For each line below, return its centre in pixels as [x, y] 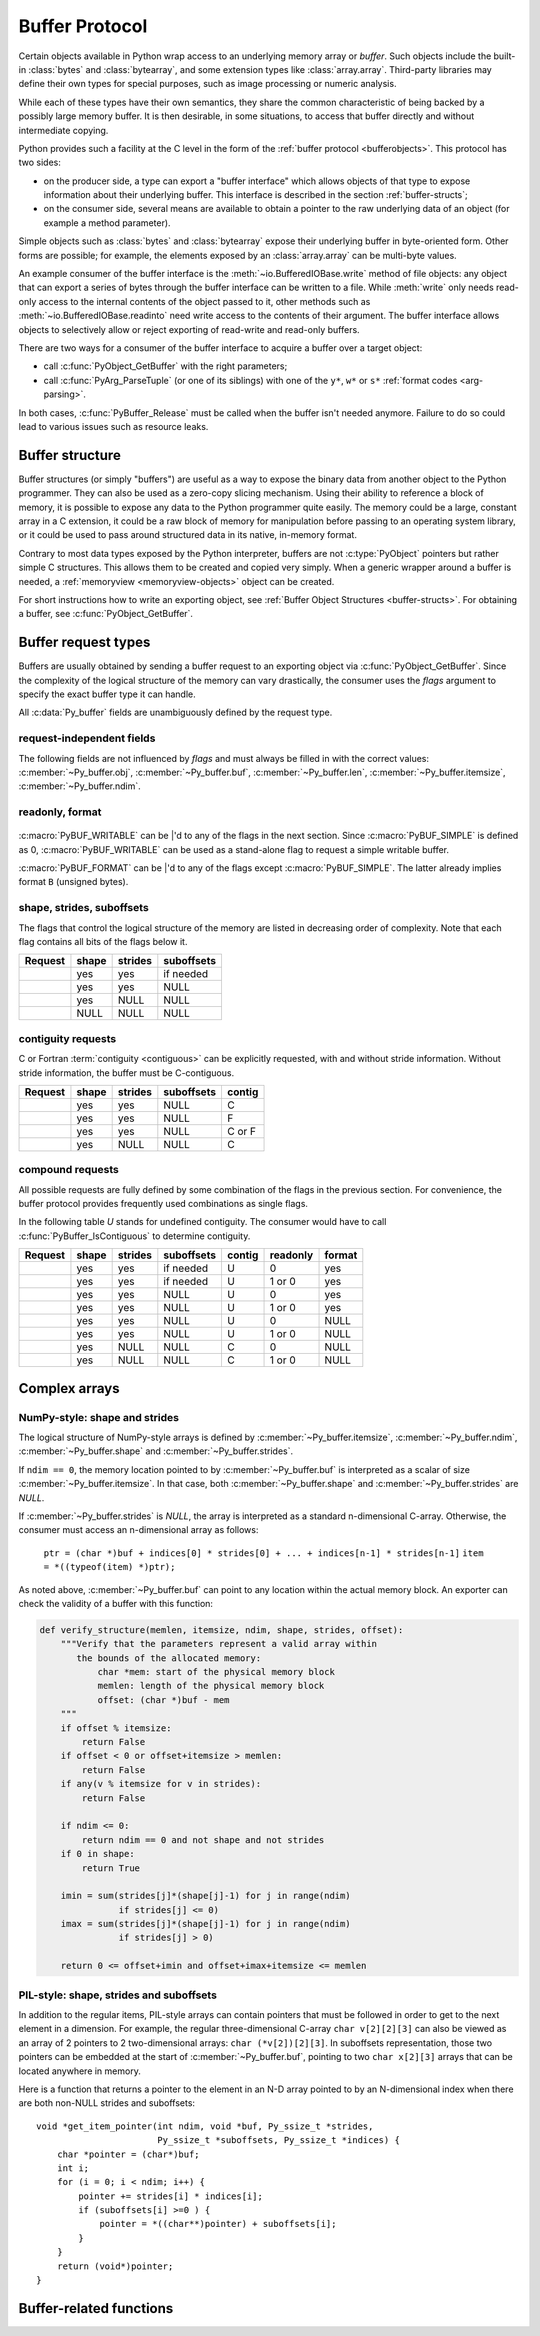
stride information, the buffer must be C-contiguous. [126, 1072]
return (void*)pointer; [115, 2266]
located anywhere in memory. [80, 2071]
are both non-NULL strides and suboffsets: [106, 2103]
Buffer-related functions [96, 2308]
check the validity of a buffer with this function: [116, 1603]
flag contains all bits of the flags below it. [103, 941]
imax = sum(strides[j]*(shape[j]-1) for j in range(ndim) [205, 1924]
